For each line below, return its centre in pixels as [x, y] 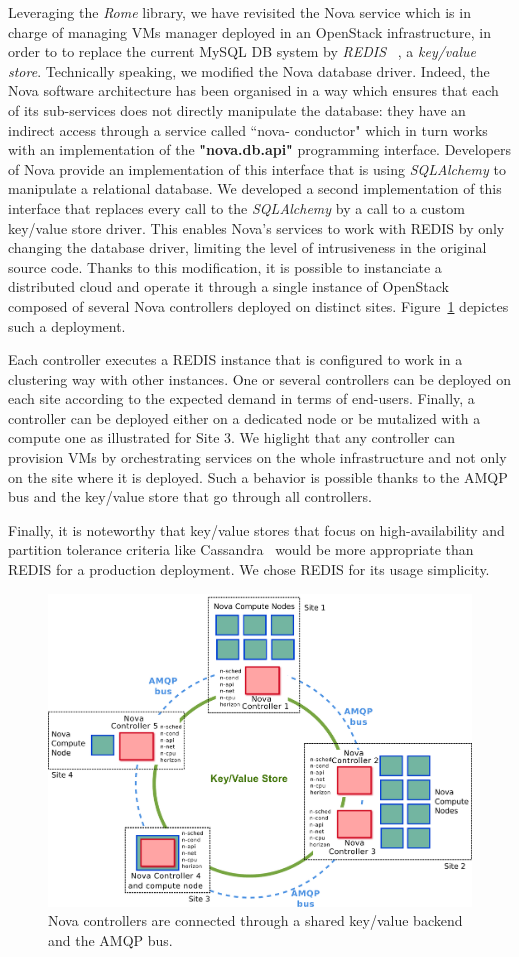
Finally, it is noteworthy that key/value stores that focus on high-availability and [256, 529]
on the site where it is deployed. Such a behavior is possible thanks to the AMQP [258, 476]
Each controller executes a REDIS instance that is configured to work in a [235, 359]
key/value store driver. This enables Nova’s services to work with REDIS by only [256, 227]
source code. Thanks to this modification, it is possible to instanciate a [225, 266]
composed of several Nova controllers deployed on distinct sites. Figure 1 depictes [258, 305]
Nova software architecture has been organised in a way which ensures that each [253, 90]
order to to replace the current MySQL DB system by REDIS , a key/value [242, 51]
